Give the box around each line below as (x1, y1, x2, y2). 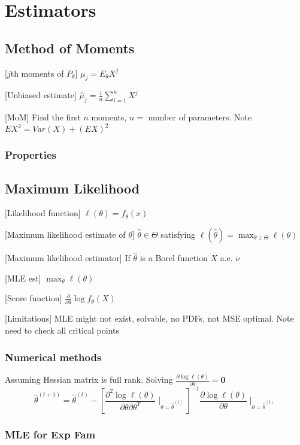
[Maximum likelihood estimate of (5, 228, 126, 240)
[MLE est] (5, 271, 41, 284)
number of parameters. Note (148, 111, 252, 123)
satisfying (160, 228, 196, 240)
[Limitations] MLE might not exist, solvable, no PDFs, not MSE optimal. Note (5, 312, 294, 325)
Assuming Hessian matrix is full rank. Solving (5, 373, 173, 386)
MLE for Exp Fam (5, 426, 96, 441)
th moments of (10, 66, 64, 79)
